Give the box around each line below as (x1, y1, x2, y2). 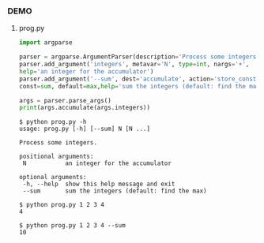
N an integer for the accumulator (22, 159, 172, 167)
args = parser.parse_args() (18, 96, 111, 104)
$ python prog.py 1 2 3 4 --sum (18, 222, 126, 230)
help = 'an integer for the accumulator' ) (18, 67, 154, 76)
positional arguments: (18, 152, 94, 161)
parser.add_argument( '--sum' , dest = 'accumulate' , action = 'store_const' (18, 75, 260, 83)
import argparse (18, 39, 73, 47)
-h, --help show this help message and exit (22, 180, 175, 189)
